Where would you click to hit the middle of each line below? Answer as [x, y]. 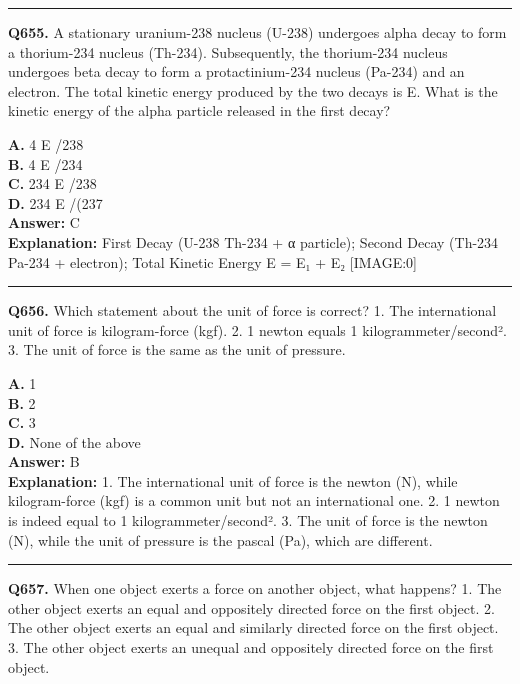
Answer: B [44, 461]
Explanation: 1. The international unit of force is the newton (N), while [233, 480]
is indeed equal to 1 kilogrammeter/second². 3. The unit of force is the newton [248, 520]
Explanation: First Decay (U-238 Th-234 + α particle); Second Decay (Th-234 [253, 241]
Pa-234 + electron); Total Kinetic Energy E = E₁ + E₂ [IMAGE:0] [212, 261]
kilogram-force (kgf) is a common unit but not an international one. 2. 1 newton [254, 500]
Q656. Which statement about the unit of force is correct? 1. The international [252, 310]
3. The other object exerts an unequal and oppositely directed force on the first [251, 647]
